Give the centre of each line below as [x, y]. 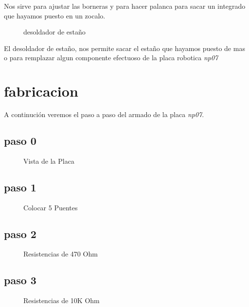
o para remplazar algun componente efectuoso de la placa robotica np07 [111, 58]
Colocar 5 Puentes [51, 207]
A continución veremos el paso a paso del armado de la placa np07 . [104, 114]
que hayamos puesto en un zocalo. [55, 15]
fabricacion [41, 91]
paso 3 [20, 280]
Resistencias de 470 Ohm [61, 254]
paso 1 [20, 187]
